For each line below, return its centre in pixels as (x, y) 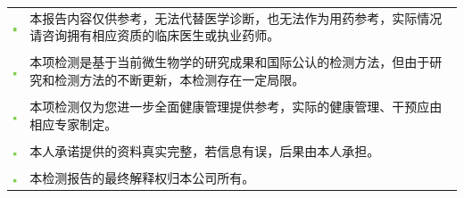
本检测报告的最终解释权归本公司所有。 (142, 177)
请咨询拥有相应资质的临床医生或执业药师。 (155, 35)
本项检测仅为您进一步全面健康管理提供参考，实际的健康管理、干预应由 (236, 107)
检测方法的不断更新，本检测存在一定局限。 (180, 80)
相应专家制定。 (74, 124)
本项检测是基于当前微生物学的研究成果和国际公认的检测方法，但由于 (230, 62)
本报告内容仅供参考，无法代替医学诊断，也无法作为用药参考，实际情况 (236, 17)
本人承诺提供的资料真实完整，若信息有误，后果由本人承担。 (205, 150)
